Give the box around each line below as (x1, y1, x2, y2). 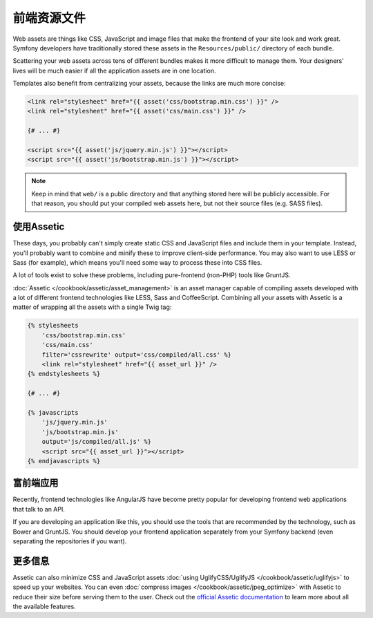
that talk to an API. (12, 505, 65, 513)
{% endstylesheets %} (27, 370, 101, 378)
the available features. (12, 602, 76, 611)
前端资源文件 (12, 10, 86, 26)
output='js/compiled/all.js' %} (41, 438, 152, 446)
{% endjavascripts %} (27, 457, 101, 465)
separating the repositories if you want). (12, 536, 127, 545)
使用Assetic (12, 221, 65, 233)
